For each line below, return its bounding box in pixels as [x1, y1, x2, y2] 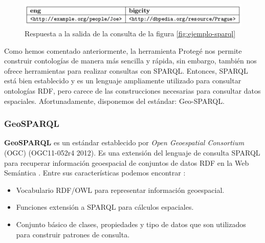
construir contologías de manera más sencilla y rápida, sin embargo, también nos [4, 55, 257, 66]
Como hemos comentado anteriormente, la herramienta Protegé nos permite [4, 45, 242, 56]
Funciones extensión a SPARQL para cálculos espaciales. [16, 202, 194, 212]
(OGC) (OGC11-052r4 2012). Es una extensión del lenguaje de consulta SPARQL [4, 147, 260, 158]
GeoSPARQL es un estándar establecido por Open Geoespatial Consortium [4, 137, 245, 148]
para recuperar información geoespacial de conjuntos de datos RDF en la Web [4, 157, 249, 168]
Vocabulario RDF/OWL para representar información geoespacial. [16, 184, 225, 195]
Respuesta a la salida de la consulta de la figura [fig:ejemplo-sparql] [25, 28, 236, 39]
